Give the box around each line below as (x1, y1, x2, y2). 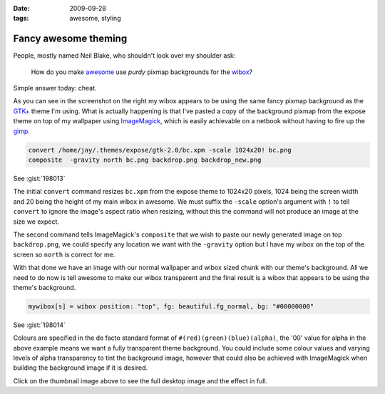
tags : (13, 14, 29, 23)
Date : (13, 4, 30, 12)
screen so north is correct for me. (13, 250, 115, 259)
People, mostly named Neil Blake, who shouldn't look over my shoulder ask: (13, 51, 236, 60)
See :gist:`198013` (13, 175, 66, 182)
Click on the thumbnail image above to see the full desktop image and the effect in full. (13, 376, 268, 385)
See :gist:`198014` (13, 321, 66, 329)
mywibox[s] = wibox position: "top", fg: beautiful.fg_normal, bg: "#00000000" (28, 302, 314, 310)
